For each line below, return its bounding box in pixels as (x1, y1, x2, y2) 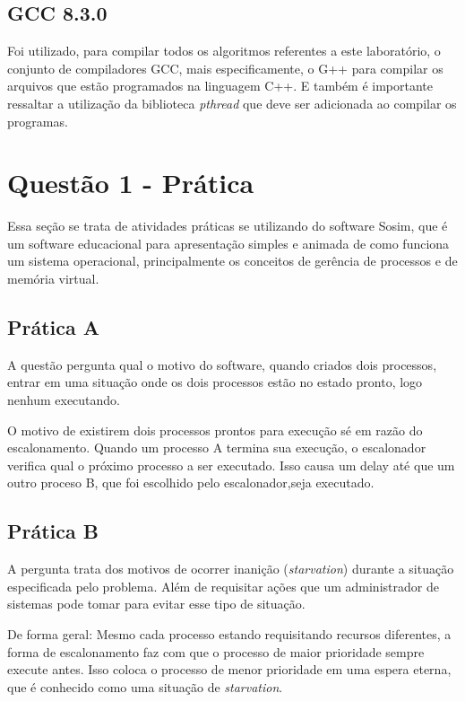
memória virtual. (7, 269, 99, 288)
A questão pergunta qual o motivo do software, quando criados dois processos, (7, 355, 437, 373)
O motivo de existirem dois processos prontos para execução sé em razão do (7, 420, 423, 439)
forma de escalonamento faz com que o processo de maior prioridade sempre (7, 642, 425, 661)
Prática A (7, 313, 100, 341)
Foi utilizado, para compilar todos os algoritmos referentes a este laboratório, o (7, 41, 441, 60)
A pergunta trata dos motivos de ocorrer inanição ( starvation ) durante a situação (7, 559, 454, 578)
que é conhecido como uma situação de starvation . (7, 677, 283, 696)
